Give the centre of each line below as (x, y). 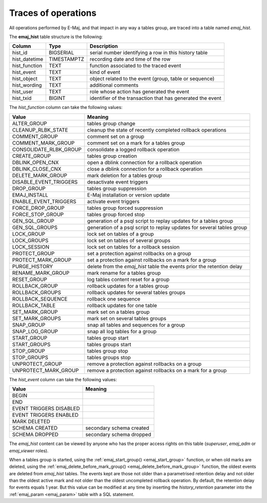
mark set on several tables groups (127, 318)
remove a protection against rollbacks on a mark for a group (157, 370)
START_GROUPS (31, 344)
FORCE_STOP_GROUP (38, 214)
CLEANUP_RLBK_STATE (40, 130)
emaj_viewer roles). (29, 451)
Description (104, 46)
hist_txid (22, 98)
